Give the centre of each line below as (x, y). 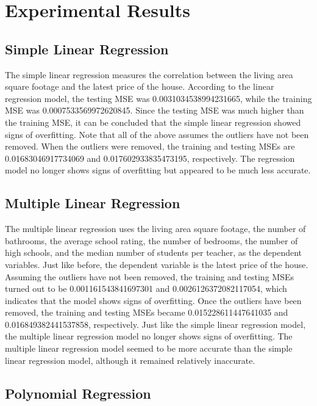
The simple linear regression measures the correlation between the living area (149, 74)
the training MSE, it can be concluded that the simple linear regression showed (153, 122)
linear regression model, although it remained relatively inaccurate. (130, 360)
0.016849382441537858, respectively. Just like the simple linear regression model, (155, 324)
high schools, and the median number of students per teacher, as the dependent (154, 252)
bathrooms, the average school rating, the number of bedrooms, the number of (151, 240)
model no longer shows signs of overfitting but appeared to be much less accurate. (158, 170)
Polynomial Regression (78, 393)
